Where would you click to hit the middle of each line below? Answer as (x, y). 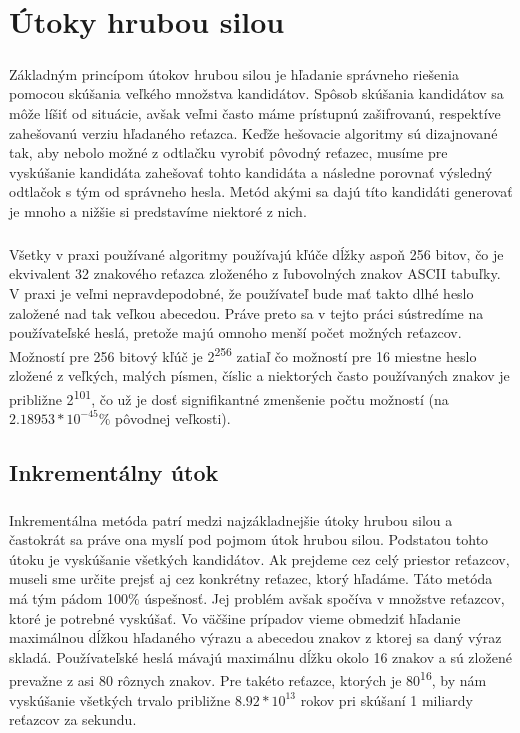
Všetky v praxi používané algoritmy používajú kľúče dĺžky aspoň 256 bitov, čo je (256, 253)
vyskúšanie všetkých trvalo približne (120, 699)
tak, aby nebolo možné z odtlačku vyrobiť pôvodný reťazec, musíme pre (228, 152)
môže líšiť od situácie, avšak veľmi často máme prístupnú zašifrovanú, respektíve (255, 112)
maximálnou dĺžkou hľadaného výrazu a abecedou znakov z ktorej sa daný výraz (255, 637)
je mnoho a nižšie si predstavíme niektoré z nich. (158, 210)
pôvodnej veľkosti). (173, 417)
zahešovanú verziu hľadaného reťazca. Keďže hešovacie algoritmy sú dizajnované (253, 132)
